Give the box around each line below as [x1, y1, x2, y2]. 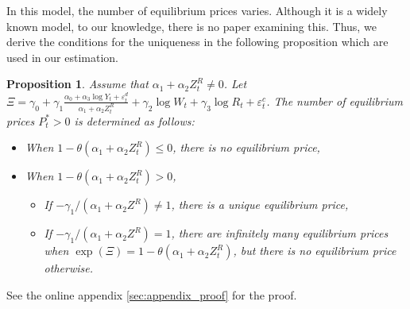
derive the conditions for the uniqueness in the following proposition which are [6, 33, 389, 50]
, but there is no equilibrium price [233, 242, 396, 259]
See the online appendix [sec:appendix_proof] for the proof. [6, 286, 297, 303]
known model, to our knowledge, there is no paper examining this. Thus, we [6, 17, 377, 34]
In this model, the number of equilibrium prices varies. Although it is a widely [6, 2, 388, 18]
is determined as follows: [74, 112, 195, 129]
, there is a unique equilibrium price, [171, 196, 349, 213]
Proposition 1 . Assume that [6, 75, 149, 92]
